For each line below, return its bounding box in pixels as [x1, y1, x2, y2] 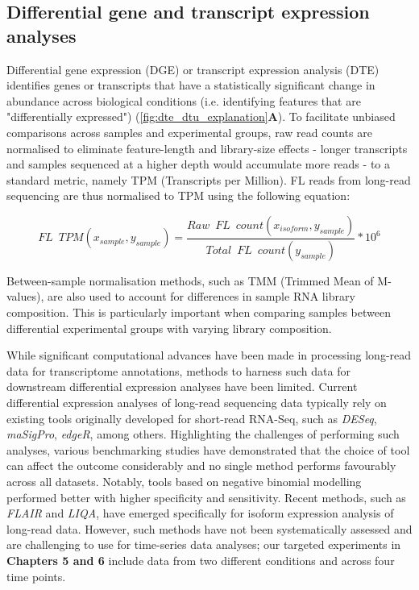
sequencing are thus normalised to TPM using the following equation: [6, 187, 351, 204]
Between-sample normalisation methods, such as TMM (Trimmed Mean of [6, 272, 374, 289]
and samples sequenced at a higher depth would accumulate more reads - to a [6, 156, 390, 172]
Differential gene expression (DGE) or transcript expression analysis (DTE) [6, 60, 380, 77]
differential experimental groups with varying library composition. [6, 319, 332, 336]
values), [6, 288, 44, 305]
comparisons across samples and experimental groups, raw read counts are [6, 123, 372, 140]
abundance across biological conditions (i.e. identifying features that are [6, 92, 361, 109]
